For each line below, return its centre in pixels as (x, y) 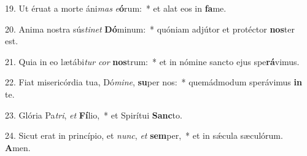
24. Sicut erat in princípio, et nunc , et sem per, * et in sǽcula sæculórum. (144, 135)
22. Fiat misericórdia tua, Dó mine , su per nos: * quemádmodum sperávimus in (153, 82)
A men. (18, 147)
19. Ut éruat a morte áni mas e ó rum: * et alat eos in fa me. (116, 8)
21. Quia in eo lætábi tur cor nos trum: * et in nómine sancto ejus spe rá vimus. (152, 61)
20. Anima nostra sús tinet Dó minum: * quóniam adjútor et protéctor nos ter (150, 29)
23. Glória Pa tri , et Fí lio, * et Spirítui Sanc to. (94, 115)
